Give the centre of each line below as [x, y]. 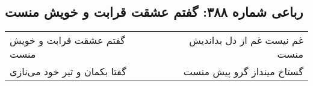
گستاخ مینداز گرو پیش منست [243, 72]
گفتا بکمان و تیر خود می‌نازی [68, 72]
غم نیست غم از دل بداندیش [246, 40]
